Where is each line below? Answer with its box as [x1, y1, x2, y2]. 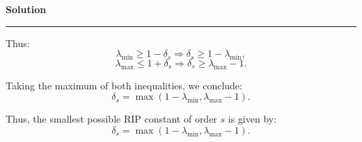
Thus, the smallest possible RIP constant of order [6, 112, 217, 126]
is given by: [228, 112, 277, 126]
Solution [6, 2, 47, 16]
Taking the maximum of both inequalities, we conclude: [6, 78, 242, 92]
